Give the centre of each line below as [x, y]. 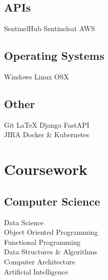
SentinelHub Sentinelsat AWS [49, 28]
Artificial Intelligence [36, 271]
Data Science [24, 222]
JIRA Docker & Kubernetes [47, 134]
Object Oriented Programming [51, 232]
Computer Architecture [40, 261]
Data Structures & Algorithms [51, 252]
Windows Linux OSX [36, 76]
